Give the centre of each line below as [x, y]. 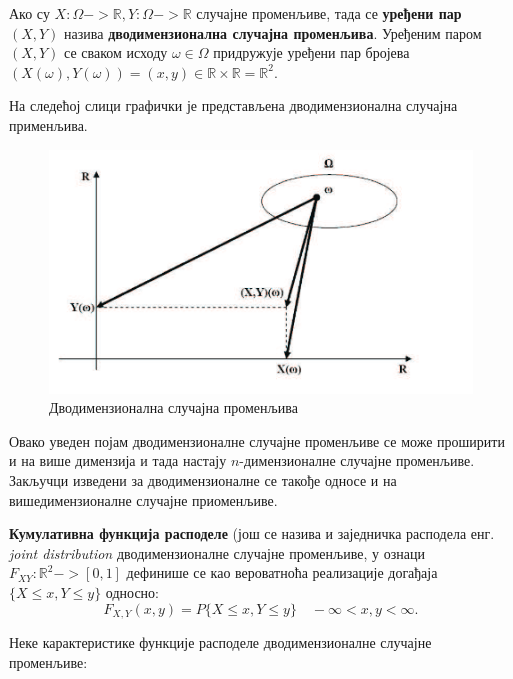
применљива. [48, 124]
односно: [132, 591]
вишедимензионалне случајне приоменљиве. [143, 499]
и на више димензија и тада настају [118, 460]
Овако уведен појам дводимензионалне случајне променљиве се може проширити [257, 440]
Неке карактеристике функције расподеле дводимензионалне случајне [220, 642]
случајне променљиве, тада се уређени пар [329, 13]
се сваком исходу [116, 52]
